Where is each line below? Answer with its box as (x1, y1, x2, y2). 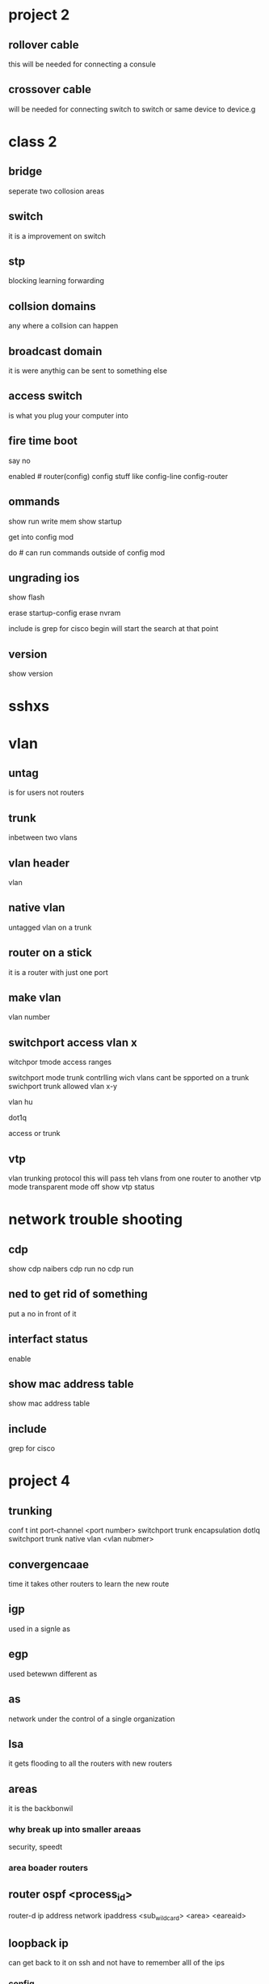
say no (8, 456, 31, 465)
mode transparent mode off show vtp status (8, 1182, 155, 1191)
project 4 (8, 1472, 71, 1490)
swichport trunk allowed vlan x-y (8, 1082, 118, 1092)
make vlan (8, 990, 62, 1004)
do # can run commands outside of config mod (8, 548, 166, 557)
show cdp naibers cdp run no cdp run (8, 1264, 134, 1274)
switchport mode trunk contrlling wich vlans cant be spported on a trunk (8, 1073, 250, 1083)
